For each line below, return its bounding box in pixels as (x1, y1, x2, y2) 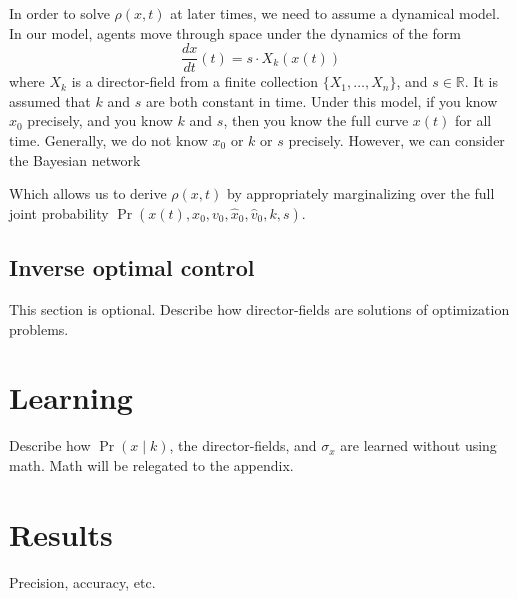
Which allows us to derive (9, 183, 167, 204)
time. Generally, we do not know (9, 130, 208, 151)
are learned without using (340, 435, 497, 456)
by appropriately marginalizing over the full (227, 183, 495, 204)
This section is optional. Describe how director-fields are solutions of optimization (9, 299, 510, 320)
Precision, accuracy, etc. (9, 571, 156, 592)
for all (455, 110, 492, 131)
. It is (464, 71, 498, 92)
